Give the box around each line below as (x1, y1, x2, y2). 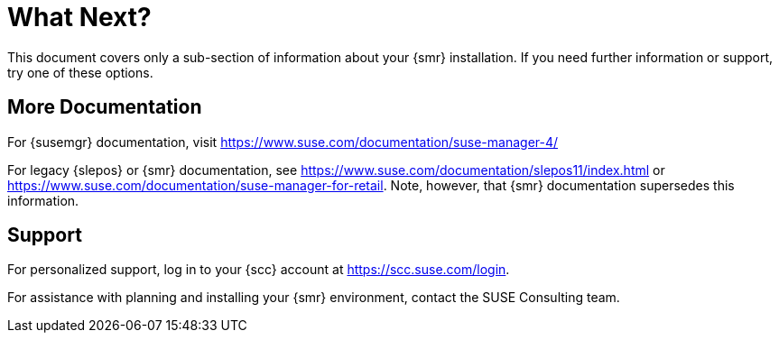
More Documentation (7, 96, 202, 119)
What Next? (7, 2, 152, 32)
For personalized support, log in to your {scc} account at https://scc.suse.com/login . (7, 262, 510, 278)
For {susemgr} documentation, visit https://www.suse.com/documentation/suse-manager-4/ (7, 133, 559, 150)
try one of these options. (7, 64, 153, 80)
